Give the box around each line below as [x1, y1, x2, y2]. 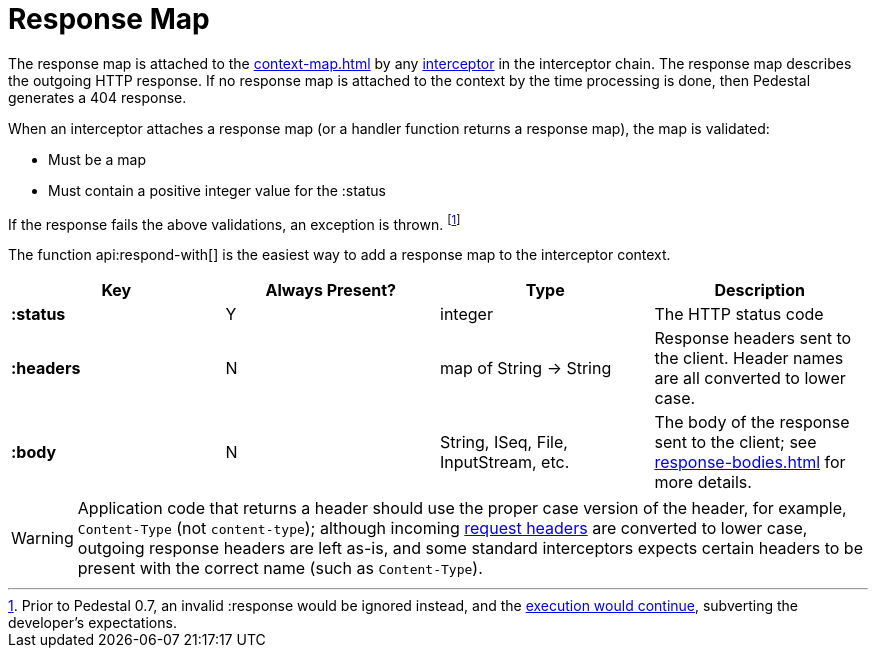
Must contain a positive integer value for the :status [48, 181, 386, 199]
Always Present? [265, 280, 397, 301]
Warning [11, 528, 74, 549]
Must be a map [48, 150, 146, 168]
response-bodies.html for [654, 452, 846, 473]
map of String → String [440, 358, 612, 379]
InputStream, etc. [440, 452, 570, 473]
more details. [654, 472, 752, 493]
